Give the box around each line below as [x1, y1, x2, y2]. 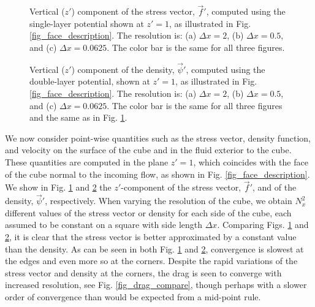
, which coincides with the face [193, 155, 308, 168]
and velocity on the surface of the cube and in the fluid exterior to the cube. [5, 143, 292, 156]
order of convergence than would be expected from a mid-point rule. [5, 290, 261, 303]
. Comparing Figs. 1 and [217, 218, 309, 231]
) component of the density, [71, 63, 175, 75]
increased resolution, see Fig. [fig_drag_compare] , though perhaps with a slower [5, 278, 307, 291]
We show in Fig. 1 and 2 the [5, 181, 112, 194]
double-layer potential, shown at [29, 75, 150, 88]
